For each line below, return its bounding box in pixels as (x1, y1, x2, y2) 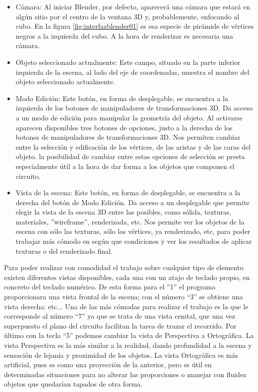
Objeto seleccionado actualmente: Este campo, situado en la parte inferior (15, 56, 241, 67)
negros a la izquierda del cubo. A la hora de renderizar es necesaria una (15, 30, 233, 41)
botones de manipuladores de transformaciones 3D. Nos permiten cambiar (15, 132, 241, 142)
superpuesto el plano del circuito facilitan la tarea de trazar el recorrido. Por (4, 320, 237, 331)
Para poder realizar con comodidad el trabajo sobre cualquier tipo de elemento (4, 262, 244, 273)
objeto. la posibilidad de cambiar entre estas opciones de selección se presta (15, 151, 245, 162)
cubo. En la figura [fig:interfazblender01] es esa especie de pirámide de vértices (15, 21, 254, 31)
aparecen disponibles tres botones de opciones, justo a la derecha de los (15, 122, 233, 132)
